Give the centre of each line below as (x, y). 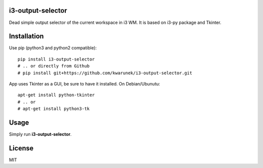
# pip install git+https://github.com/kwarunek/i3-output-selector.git (105, 73)
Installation (26, 36)
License (21, 148)
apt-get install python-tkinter (56, 95)
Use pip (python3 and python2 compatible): (53, 48)
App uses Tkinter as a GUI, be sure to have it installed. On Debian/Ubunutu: (85, 84)
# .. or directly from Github (54, 66)
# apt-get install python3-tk (54, 109)
